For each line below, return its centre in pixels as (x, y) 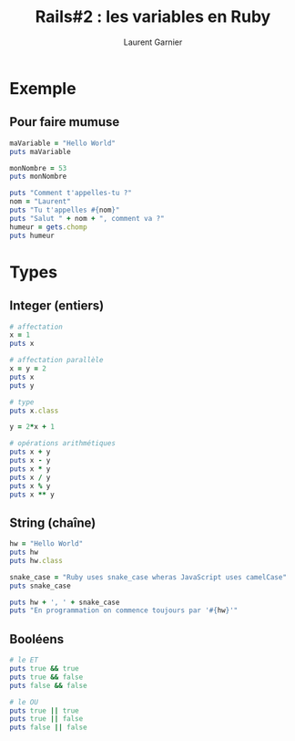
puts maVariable (40, 151)
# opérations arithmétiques (63, 444)
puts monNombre (38, 177)
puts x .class (34, 411)
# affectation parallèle (56, 360)
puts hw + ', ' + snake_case (65, 602)
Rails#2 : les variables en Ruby (153, 17)
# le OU (24, 702)
